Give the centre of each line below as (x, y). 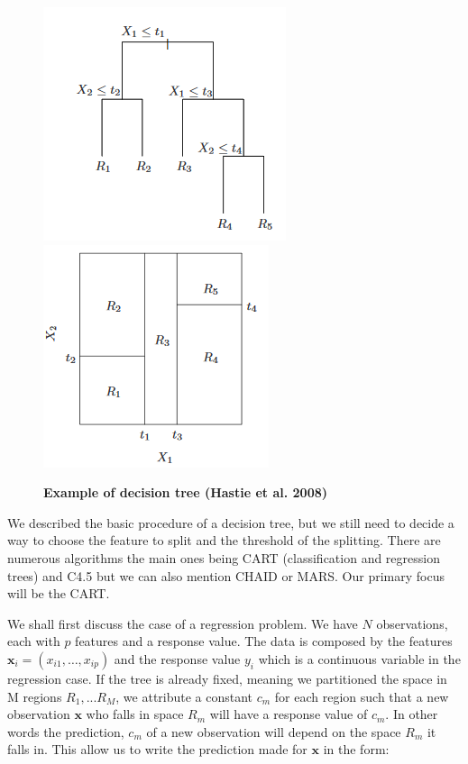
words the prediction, (66, 731)
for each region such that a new (362, 696)
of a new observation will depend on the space (274, 731)
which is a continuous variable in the (359, 658)
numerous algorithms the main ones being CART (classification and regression (224, 557)
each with (34, 641)
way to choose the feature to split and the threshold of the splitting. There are (224, 540)
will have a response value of (289, 714)
